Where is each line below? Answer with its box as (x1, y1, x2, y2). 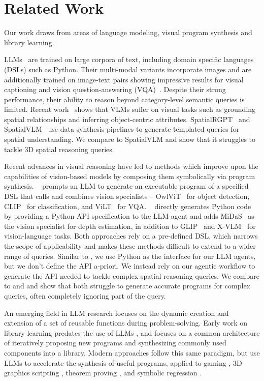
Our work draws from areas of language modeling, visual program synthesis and (4, 27, 252, 38)
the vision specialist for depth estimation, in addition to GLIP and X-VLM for (4, 220, 256, 231)
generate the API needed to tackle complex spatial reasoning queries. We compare (4, 270, 259, 281)
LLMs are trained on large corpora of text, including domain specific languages (4, 54, 254, 65)
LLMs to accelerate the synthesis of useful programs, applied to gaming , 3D (4, 357, 242, 368)
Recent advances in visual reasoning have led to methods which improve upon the (4, 161, 258, 171)
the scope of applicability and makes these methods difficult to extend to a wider (4, 241, 256, 251)
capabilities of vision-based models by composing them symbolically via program (4, 170, 255, 181)
